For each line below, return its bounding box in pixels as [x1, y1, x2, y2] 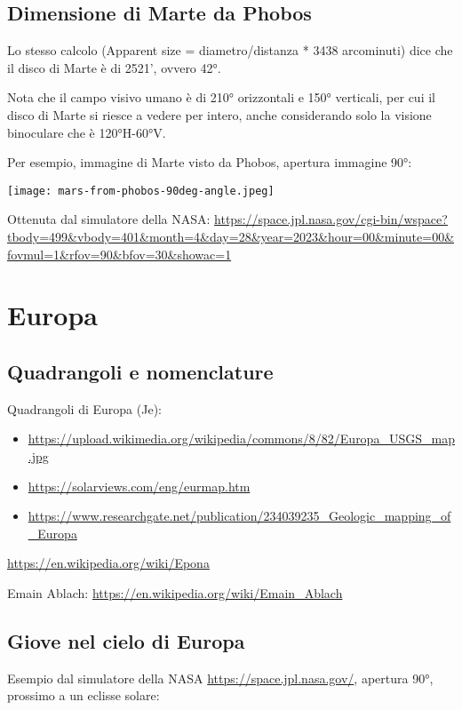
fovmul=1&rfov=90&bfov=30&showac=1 [7, 244, 232, 263]
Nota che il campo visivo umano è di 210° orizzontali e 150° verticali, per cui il [7, 88, 435, 107]
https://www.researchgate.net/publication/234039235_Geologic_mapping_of [28, 507, 451, 525]
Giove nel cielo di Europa [7, 626, 245, 654]
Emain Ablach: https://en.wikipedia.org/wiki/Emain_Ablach [7, 583, 343, 602]
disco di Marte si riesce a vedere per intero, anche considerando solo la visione [7, 105, 432, 124]
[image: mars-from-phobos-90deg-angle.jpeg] [7, 184, 275, 197]
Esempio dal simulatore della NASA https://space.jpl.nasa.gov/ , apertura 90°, [7, 668, 434, 687]
